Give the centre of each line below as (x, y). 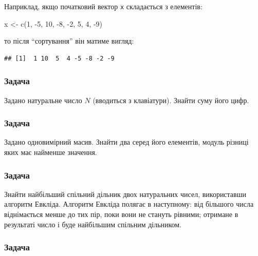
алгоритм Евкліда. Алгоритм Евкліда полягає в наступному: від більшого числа (129, 204)
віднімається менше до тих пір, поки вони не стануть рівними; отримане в (121, 214)
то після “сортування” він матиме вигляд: (69, 41)
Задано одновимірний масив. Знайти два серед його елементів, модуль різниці (126, 142)
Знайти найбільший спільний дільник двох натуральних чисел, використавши (125, 194)
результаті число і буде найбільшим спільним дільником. (93, 224)
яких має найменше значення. (51, 152)
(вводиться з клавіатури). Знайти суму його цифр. (171, 100)
